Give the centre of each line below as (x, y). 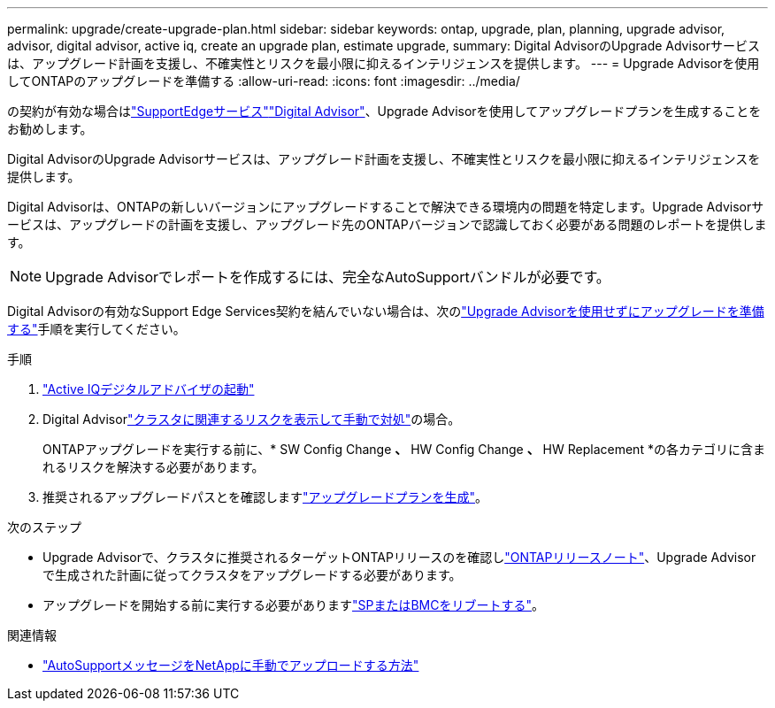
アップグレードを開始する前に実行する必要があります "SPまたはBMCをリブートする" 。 (293, 605)
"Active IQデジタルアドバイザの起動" (149, 389)
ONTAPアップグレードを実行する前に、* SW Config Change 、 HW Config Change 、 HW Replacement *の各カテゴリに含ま (404, 449)
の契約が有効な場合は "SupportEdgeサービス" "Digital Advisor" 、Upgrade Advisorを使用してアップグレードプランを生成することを (384, 111)
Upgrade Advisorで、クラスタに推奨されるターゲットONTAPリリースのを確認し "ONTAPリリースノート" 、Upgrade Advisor (399, 557)
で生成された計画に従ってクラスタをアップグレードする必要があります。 (252, 575)
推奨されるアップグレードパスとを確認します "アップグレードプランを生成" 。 (265, 497)
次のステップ (44, 527)
